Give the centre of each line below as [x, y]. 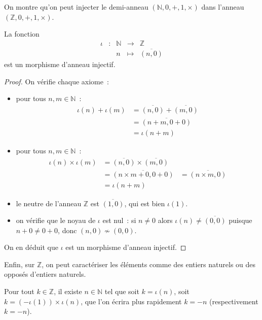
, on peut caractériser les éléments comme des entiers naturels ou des [149, 264]
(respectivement [234, 301]
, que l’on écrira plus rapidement [131, 301]
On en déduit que [31, 247]
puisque [240, 220]
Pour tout [19, 291]
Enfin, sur [20, 264]
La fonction [22, 34]
